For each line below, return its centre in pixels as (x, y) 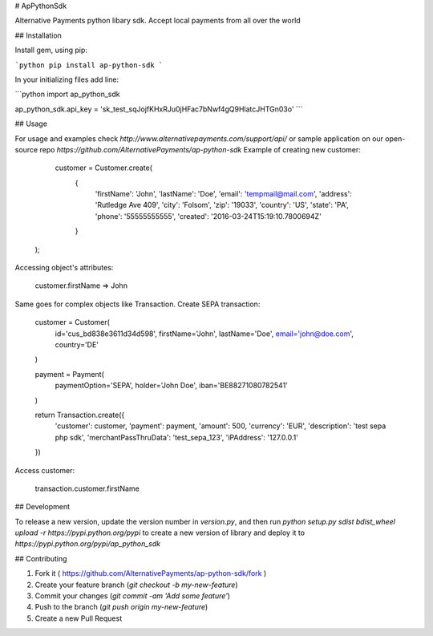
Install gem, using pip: (51, 50)
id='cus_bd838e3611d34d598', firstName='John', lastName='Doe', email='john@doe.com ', (204, 334)
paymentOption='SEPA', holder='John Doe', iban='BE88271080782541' (172, 386)
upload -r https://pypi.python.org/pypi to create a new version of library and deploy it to (160, 533)
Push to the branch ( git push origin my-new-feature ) (121, 607)
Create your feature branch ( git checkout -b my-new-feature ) (136, 585)
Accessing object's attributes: (64, 268)
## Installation (38, 35)
